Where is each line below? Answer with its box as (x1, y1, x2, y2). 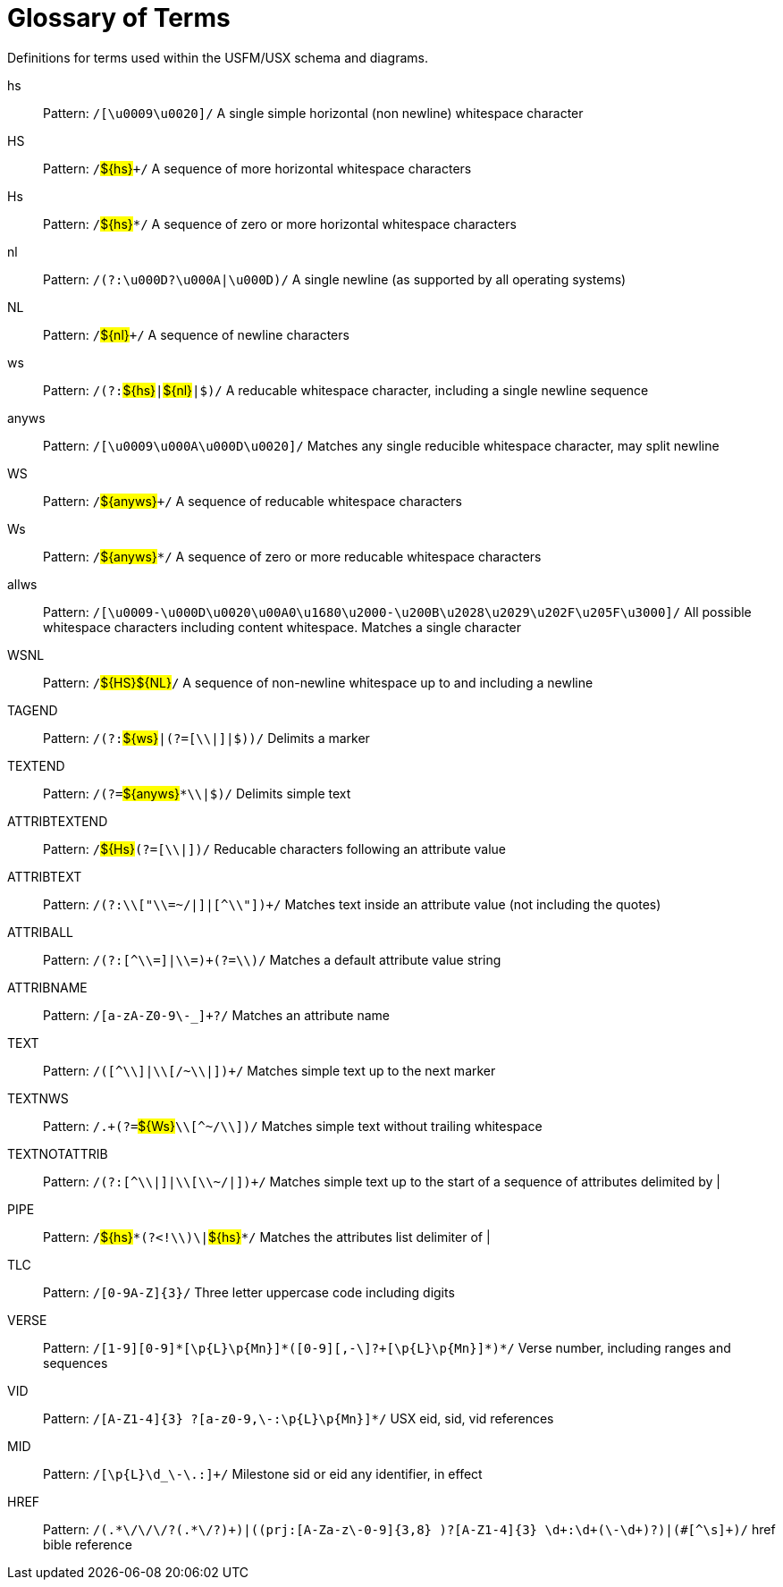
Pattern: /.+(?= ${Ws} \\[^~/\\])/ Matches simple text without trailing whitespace (43, 1118, 543, 1134)
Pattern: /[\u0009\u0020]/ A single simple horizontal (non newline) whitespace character (43, 105, 584, 121)
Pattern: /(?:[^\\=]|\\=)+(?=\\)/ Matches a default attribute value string (43, 951, 501, 967)
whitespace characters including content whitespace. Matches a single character (43, 619, 522, 635)
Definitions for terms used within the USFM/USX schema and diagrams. (7, 49, 428, 65)
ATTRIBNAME (7, 979, 88, 995)
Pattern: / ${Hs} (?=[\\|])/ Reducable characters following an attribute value (43, 840, 506, 857)
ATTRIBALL (7, 924, 73, 940)
